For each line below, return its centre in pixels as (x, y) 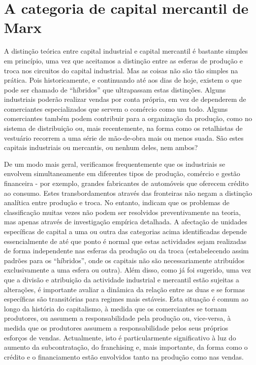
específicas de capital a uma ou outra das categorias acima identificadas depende (126, 231)
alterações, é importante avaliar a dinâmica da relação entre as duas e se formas (125, 289)
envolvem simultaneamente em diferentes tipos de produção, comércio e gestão (122, 173)
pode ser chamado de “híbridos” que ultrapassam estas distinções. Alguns (115, 89)
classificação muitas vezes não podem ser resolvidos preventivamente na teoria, (122, 212)
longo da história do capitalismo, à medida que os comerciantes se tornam (115, 308)
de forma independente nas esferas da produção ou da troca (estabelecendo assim (127, 251)
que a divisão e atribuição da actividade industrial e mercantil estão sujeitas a (122, 279)
